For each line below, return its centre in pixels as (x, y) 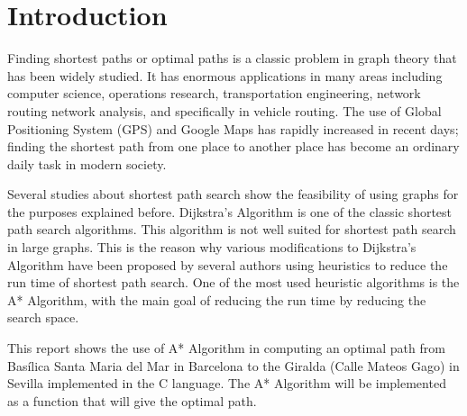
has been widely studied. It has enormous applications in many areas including (225, 75)
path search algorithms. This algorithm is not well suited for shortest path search (232, 229)
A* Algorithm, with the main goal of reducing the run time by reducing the (217, 299)
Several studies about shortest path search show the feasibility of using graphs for (233, 194)
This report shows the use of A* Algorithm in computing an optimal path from (226, 348)
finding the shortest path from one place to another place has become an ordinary (233, 146)
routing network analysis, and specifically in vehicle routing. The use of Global (224, 110)
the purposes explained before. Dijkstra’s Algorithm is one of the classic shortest (230, 211)
